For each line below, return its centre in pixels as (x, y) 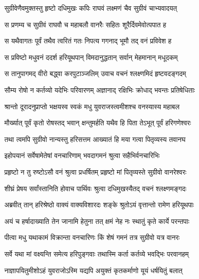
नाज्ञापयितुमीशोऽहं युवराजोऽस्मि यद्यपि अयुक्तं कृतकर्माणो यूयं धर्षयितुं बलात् (93, 270)
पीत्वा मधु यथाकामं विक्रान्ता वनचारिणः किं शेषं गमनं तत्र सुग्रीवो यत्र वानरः (92, 237)
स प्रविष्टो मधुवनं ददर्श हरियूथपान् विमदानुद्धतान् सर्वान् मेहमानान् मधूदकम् (91, 57)
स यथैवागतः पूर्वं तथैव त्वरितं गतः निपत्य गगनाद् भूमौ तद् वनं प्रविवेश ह (88, 41)
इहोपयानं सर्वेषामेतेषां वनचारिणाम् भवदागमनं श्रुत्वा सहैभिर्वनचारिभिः (82, 155)
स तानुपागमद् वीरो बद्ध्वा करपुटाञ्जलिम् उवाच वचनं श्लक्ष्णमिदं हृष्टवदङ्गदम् (95, 73)
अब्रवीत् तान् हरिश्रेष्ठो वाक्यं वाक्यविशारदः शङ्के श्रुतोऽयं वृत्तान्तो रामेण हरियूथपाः (99, 205)
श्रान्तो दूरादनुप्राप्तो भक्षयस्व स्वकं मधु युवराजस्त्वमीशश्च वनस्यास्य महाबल (92, 106)
